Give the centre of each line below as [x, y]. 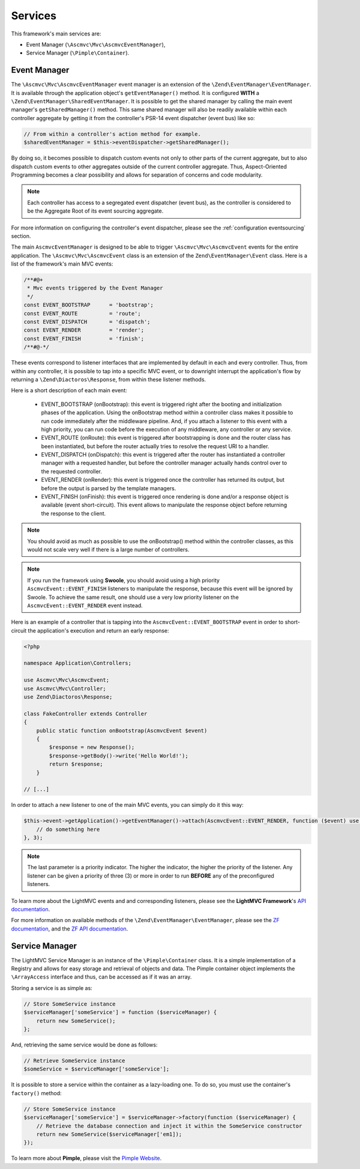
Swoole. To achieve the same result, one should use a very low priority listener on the [133, 597]
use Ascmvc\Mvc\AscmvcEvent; [67, 680]
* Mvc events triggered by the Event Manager [95, 288]
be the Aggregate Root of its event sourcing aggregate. [95, 211]
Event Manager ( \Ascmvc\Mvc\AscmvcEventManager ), [96, 44]
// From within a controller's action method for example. [112, 134]
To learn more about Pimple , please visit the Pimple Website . [86, 1158]
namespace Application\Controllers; [78, 663]
